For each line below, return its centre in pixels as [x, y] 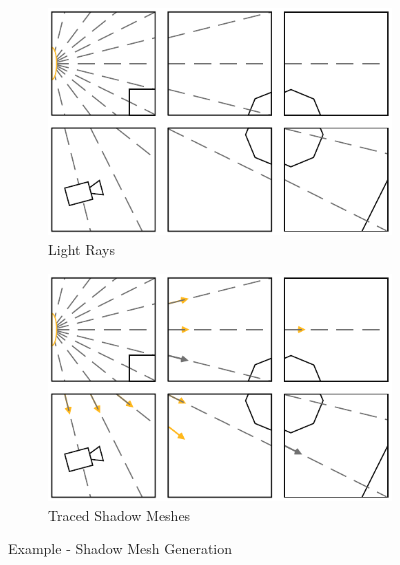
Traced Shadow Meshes [119, 514]
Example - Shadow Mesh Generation [120, 548]
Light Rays [81, 249]
